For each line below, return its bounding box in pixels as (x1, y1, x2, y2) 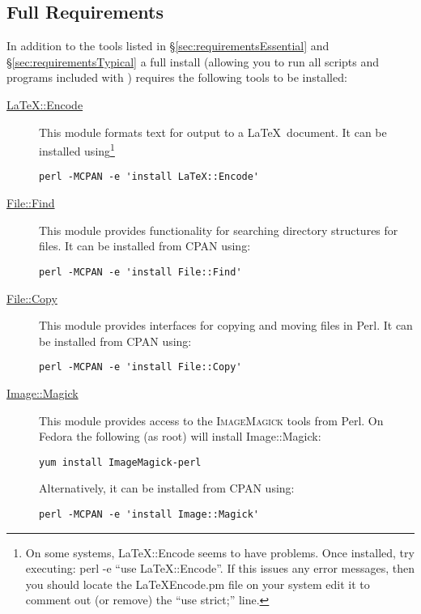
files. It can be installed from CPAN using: (39, 237, 251, 254)
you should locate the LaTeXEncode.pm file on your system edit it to (25, 575, 370, 592)
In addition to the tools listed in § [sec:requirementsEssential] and (6, 37, 330, 54)
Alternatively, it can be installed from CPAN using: (39, 480, 295, 497)
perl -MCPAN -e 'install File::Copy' (39, 361, 242, 373)
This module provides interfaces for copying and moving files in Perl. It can (39, 317, 413, 334)
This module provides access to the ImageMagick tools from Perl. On (39, 411, 384, 429)
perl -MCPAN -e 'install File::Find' (39, 266, 242, 278)
